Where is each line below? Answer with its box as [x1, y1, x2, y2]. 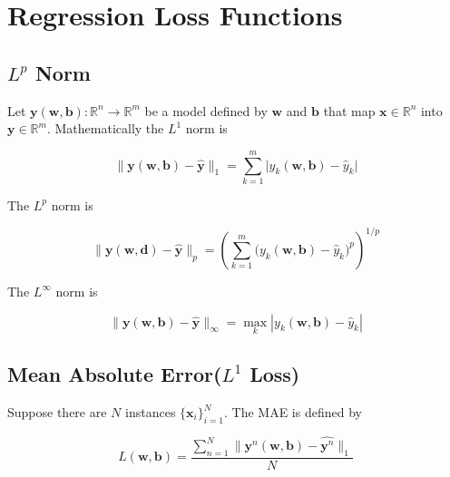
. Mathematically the [46, 119, 164, 138]
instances [125, 403, 176, 421]
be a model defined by [144, 101, 268, 120]
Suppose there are [7, 403, 107, 421]
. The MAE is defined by [223, 403, 362, 421]
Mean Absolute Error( [7, 360, 222, 388]
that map [323, 101, 376, 120]
